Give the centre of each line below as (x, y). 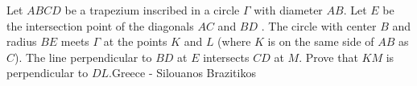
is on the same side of (321, 41)
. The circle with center (319, 25)
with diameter (288, 10)
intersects (226, 57)
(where (234, 41)
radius (22, 41)
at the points (135, 41)
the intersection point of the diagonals (100, 25)
